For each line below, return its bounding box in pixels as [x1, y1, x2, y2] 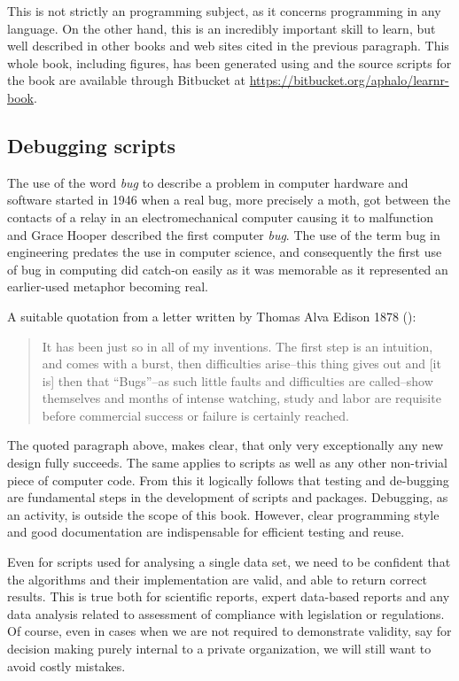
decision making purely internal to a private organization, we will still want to [7, 639, 432, 658]
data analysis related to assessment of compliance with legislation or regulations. [7, 604, 445, 623]
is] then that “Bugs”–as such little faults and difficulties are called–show [42, 371, 433, 390]
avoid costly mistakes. [7, 656, 126, 675]
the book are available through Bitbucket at [7, 71, 246, 89]
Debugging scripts [7, 131, 176, 159]
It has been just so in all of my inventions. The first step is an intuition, [42, 337, 433, 355]
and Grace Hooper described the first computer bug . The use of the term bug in [7, 225, 440, 244]
